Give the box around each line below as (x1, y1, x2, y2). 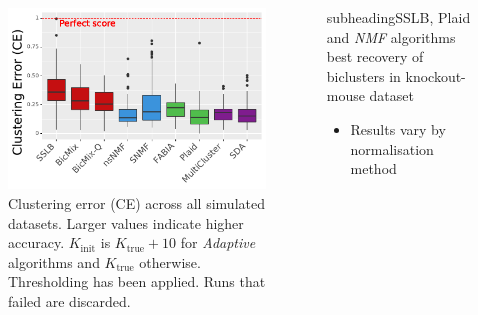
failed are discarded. (8, 291, 131, 312)
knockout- (405, 65, 466, 86)
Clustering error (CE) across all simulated (8, 193, 265, 214)
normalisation (350, 138, 434, 159)
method (350, 158, 397, 179)
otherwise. (139, 251, 201, 272)
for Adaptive (180, 232, 256, 253)
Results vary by (350, 118, 446, 139)
